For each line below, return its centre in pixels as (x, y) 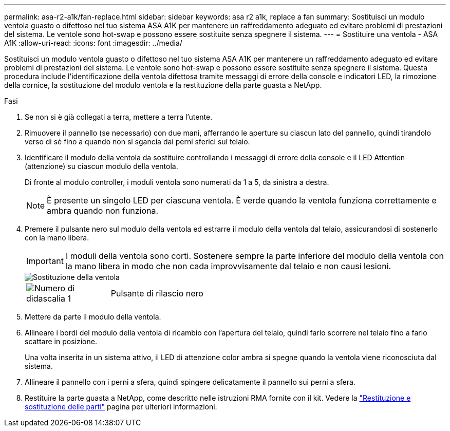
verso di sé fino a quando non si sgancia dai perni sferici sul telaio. (137, 142)
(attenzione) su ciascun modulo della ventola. (101, 166)
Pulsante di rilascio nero (157, 293)
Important (45, 261)
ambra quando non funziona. (103, 211)
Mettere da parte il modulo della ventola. (93, 317)
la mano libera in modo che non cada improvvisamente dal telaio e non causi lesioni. (228, 266)
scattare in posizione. (61, 341)
